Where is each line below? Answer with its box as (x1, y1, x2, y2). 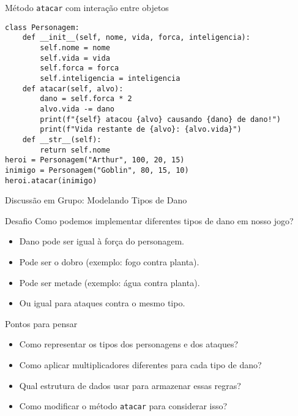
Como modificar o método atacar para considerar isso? (19, 399, 228, 412)
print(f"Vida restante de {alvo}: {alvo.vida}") (40, 125, 242, 134)
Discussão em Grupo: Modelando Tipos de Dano (5, 194, 187, 206)
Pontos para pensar (5, 317, 78, 330)
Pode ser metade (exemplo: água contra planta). (19, 276, 200, 289)
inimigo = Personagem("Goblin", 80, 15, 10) (5, 165, 189, 175)
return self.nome (40, 145, 110, 154)
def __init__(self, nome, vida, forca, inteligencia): (22, 33, 250, 42)
